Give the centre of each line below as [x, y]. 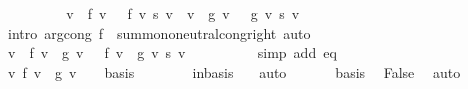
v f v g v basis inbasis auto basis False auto [234, 71]
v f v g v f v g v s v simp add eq [172, 52]
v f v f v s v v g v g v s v [183, 13]
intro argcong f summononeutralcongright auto [159, 32]
